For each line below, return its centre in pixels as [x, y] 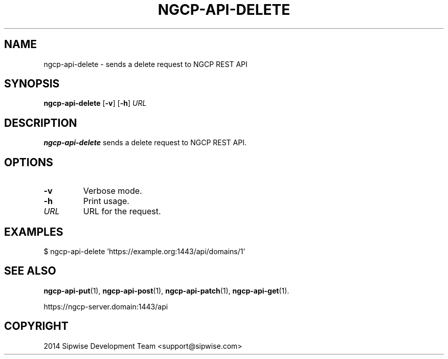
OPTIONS [29, 162]
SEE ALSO [30, 271]
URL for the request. [122, 211]
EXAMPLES [34, 232]
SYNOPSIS [32, 84]
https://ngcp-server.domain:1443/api [106, 306]
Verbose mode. [113, 191]
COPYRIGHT [36, 326]
